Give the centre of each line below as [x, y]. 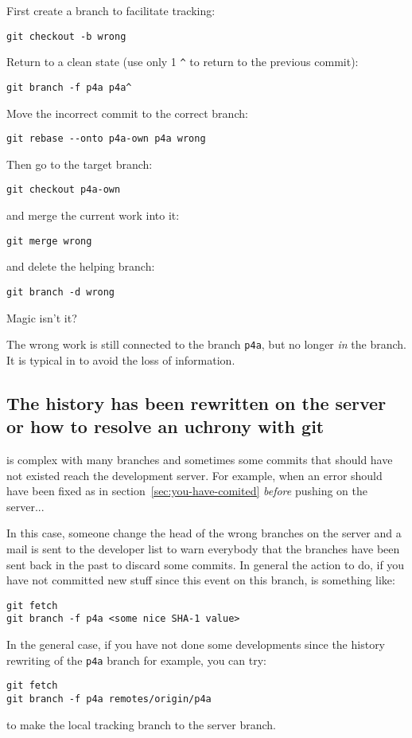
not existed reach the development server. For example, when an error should [194, 475]
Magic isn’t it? [42, 317]
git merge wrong [49, 241]
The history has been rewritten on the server [196, 402]
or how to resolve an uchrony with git [165, 426]
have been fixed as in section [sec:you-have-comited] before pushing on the [187, 491]
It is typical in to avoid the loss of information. [121, 359]
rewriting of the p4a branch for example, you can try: [136, 660]
